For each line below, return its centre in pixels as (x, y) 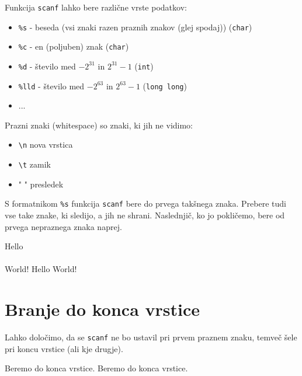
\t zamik (34, 164)
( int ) (144, 66)
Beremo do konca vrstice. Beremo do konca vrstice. (96, 368)
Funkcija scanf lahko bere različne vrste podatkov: (96, 7)
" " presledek (41, 184)
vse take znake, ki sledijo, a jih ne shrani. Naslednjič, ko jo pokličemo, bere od (145, 215)
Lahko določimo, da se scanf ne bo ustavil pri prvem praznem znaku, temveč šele (151, 337)
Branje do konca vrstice (103, 309)
